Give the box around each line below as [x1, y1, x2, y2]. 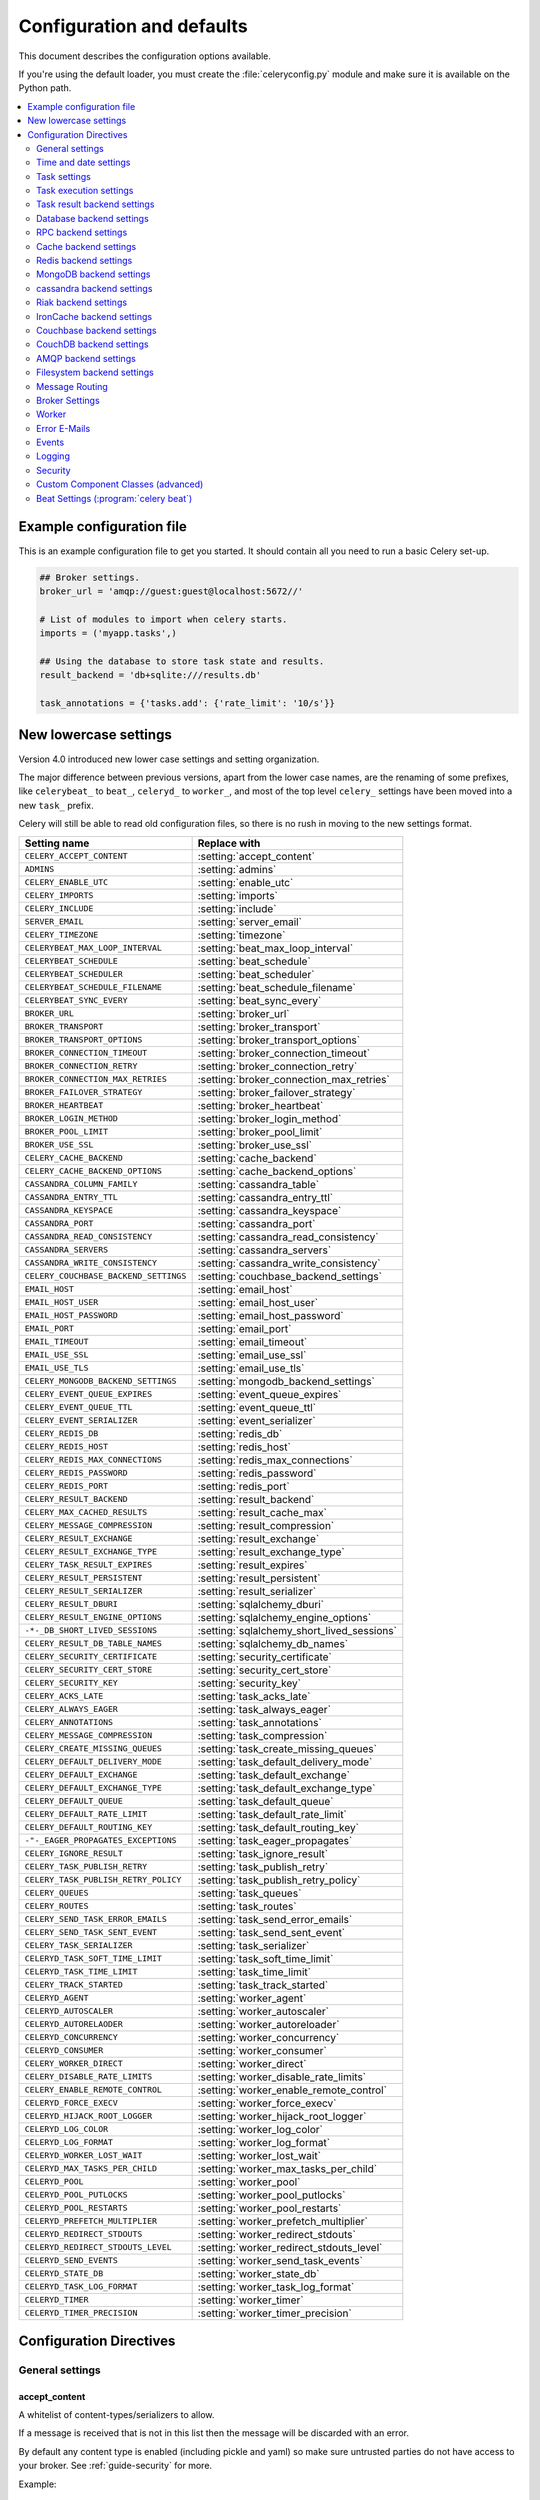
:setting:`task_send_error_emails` [197, 1912, 353, 1926]
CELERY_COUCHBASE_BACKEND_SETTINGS [24, 1271, 187, 1282]
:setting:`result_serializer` [197, 1584, 317, 1598]
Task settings [36, 170, 92, 182]
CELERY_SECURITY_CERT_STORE [24, 1665, 153, 1675]
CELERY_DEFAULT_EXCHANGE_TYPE [24, 1783, 162, 1794]
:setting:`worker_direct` [197, 2056, 307, 2070]
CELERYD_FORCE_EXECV [24, 2098, 119, 2109]
